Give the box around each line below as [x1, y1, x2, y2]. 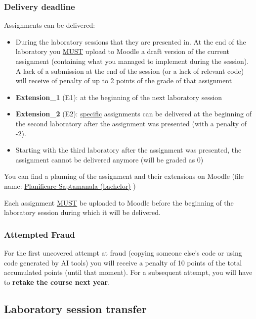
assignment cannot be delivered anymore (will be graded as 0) [15, 154, 204, 164]
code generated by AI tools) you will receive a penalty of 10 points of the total [4, 257, 242, 267]
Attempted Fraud [4, 228, 75, 240]
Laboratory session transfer [4, 301, 147, 316]
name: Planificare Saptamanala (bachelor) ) [4, 180, 136, 191]
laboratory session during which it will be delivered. [4, 207, 161, 217]
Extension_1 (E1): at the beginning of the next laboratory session [15, 92, 222, 102]
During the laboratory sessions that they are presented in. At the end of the [15, 36, 246, 47]
